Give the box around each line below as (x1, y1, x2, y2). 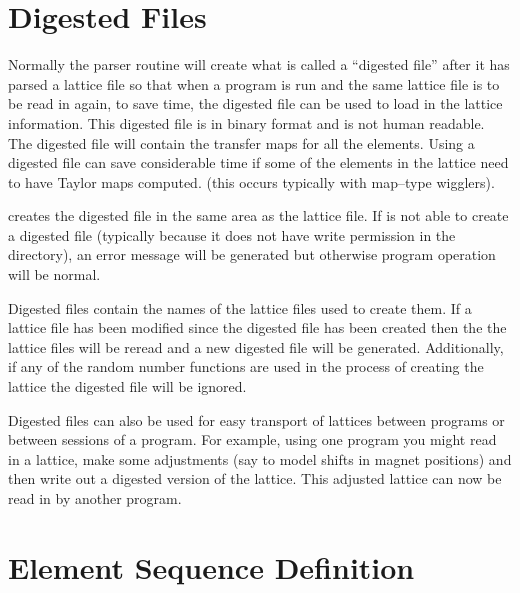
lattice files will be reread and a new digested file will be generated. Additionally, (8, 336, 504, 357)
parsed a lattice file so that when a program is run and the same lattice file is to (8, 73, 500, 94)
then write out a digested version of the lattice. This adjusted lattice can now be (8, 468, 502, 489)
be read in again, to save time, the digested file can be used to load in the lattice (8, 93, 503, 114)
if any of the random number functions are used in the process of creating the (8, 356, 484, 377)
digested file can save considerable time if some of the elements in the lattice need (8, 152, 509, 173)
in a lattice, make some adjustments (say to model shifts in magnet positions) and (8, 448, 512, 469)
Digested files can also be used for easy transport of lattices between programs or (8, 409, 505, 430)
